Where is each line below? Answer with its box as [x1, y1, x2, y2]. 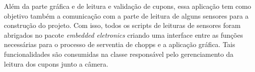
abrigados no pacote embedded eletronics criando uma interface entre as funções [4, 29, 243, 40]
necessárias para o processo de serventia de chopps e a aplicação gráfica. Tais [4, 39, 235, 49]
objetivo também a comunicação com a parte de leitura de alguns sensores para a [4, 10, 249, 21]
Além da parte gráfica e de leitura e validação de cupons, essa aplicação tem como [4, 1, 252, 11]
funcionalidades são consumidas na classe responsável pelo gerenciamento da [4, 48, 233, 59]
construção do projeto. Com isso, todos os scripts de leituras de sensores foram [4, 20, 241, 30]
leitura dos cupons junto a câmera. [4, 58, 109, 69]
